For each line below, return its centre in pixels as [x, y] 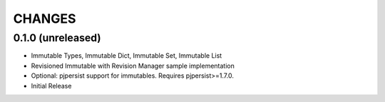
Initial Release [51, 86]
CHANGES [45, 19]
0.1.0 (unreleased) [57, 38]
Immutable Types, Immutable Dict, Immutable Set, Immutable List [127, 56]
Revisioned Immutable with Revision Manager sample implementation [133, 66]
